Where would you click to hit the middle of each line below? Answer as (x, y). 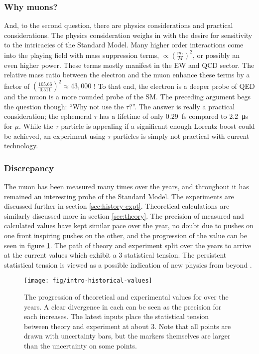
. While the (36, 126)
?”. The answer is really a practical (182, 106)
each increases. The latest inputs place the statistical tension (117, 316)
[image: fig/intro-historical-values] (88, 281)
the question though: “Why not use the (64, 106)
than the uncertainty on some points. (80, 345)
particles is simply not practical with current (181, 136)
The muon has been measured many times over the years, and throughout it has (127, 186)
